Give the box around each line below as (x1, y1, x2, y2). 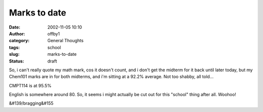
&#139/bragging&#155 (9, 100, 54, 106)
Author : (9, 31, 25, 36)
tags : (9, 44, 20, 50)
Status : (9, 58, 24, 64)
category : (9, 38, 30, 44)
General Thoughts (47, 38, 84, 44)
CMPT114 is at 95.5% (9, 82, 52, 88)
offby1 (47, 31, 60, 36)
